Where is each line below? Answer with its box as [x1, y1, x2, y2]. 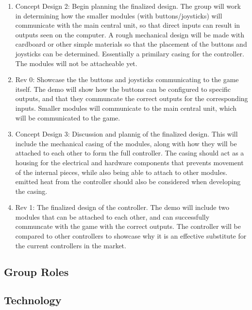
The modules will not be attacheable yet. [15, 58, 137, 68]
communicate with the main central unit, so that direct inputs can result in [15, 20, 240, 30]
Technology [4, 293, 62, 308]
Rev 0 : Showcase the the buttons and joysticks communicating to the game [15, 74, 239, 85]
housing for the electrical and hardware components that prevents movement [15, 157, 244, 167]
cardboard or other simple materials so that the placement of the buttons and [15, 39, 247, 49]
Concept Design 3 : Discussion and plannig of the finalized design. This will [15, 129, 238, 139]
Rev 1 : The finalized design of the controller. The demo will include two [15, 202, 229, 212]
